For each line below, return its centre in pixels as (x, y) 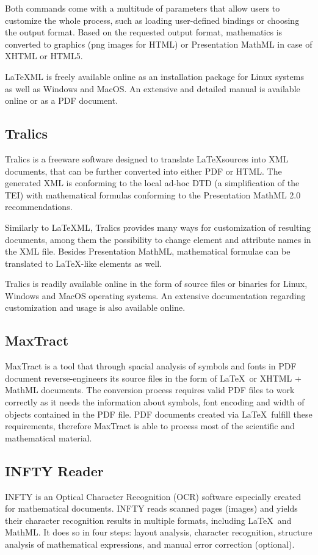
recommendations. (39, 207)
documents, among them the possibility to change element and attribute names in (158, 239)
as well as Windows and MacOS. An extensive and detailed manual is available (153, 88)
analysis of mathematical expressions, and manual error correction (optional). (150, 544)
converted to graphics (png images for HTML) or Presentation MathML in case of (159, 44)
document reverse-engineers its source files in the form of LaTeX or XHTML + (153, 378)
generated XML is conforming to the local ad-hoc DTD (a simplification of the (152, 183)
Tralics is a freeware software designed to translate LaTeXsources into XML (147, 158)
